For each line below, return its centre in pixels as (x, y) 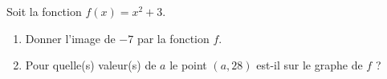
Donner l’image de (70, 38)
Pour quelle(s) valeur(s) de (91, 65)
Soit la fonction (44, 11)
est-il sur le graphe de (310, 65)
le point (188, 65)
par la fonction (173, 38)
